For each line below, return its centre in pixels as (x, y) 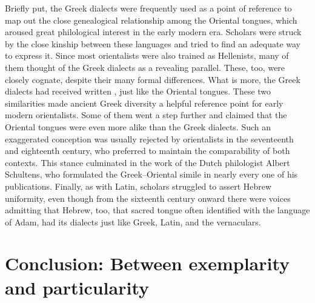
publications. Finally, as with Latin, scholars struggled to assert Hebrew (138, 186)
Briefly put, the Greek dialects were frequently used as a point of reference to (148, 8)
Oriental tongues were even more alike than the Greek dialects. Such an (138, 126)
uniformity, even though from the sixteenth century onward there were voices (148, 198)
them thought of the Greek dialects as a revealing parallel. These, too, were (145, 67)
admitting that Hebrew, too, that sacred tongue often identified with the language (157, 210)
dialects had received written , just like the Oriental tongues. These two (138, 91)
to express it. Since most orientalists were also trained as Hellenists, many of (147, 55)
